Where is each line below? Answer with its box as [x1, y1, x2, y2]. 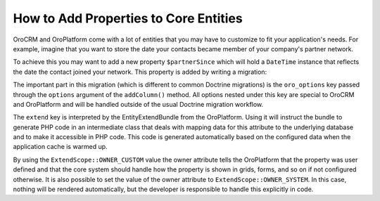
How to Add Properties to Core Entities [13, 11, 243, 26]
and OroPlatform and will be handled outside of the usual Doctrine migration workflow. [13, 100, 264, 108]
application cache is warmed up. [13, 143, 108, 151]
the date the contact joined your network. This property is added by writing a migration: [13, 67, 267, 76]
